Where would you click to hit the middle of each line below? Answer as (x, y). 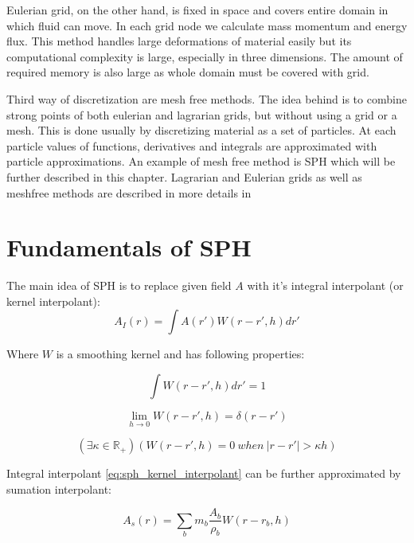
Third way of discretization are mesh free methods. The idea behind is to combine (207, 98)
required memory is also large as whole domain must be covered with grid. (188, 72)
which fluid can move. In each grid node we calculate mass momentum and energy (207, 25)
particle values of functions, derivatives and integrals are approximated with (192, 145)
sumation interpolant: (59, 488)
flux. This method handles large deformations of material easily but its (179, 41)
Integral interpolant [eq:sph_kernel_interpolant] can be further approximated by (204, 473)
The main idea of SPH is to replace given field (119, 285)
